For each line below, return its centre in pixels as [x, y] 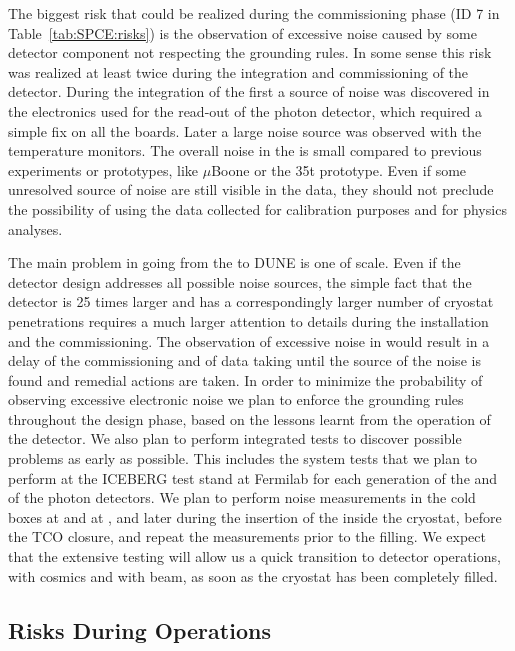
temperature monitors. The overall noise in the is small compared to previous [245, 150]
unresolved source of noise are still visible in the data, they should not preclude [251, 189]
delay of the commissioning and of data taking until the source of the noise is [244, 360]
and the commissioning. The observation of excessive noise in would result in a [249, 340]
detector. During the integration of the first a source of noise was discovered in [249, 91]
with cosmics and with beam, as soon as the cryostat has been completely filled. [253, 575]
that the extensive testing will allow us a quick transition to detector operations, [254, 556]
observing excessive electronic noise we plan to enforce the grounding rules [236, 399]
